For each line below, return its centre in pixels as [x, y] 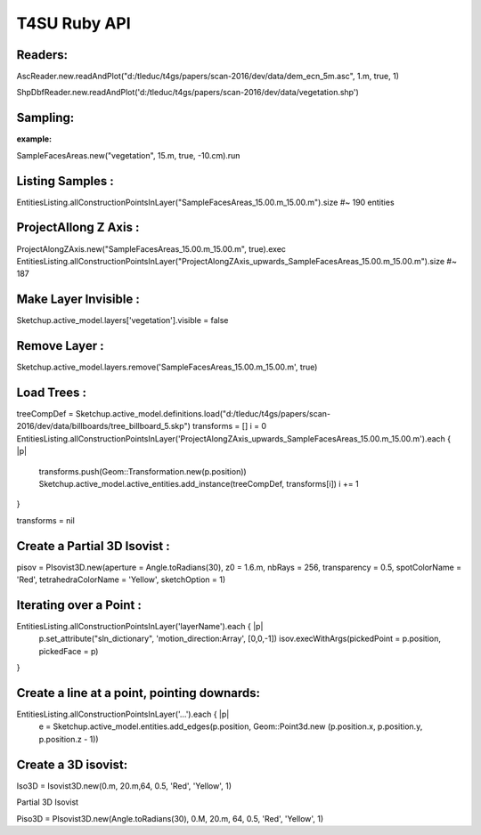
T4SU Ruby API [73, 23]
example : [34, 139]
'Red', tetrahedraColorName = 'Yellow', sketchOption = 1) [121, 580]
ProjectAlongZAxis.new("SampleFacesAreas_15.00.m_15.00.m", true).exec [151, 248]
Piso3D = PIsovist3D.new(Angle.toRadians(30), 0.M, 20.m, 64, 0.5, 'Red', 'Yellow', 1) [170, 818]
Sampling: [45, 118]
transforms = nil [45, 520]
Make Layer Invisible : [78, 300]
